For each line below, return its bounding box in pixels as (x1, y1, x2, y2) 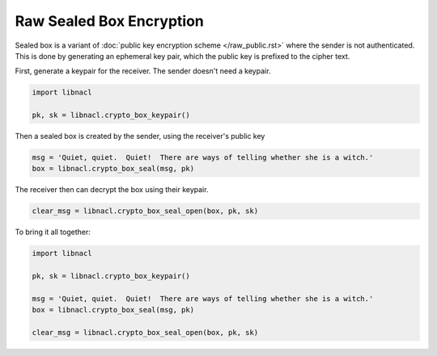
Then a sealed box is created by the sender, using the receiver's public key (15, 132, 265, 141)
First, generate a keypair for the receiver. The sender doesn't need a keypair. (15, 66, 271, 76)
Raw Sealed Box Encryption (15, 12, 204, 30)
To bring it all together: (15, 227, 91, 237)
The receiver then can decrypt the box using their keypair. (15, 185, 209, 195)
